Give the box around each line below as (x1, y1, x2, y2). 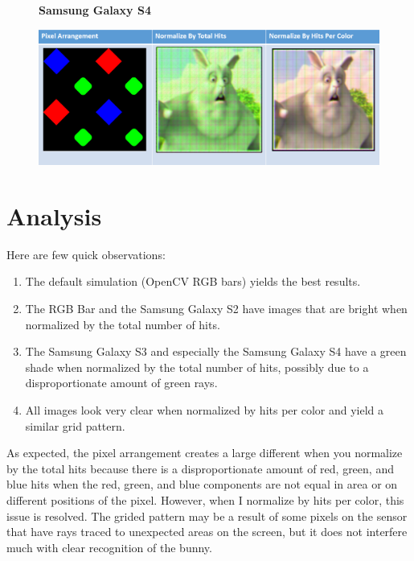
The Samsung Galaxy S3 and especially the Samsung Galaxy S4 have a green (25, 343, 407, 360)
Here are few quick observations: (6, 245, 166, 262)
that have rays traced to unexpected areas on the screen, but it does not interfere (6, 523, 408, 540)
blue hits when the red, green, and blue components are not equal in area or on (6, 476, 398, 493)
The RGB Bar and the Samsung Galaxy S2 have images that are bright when (25, 300, 408, 317)
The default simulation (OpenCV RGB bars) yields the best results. (25, 273, 361, 290)
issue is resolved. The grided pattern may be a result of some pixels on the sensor (6, 507, 408, 524)
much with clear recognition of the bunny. (6, 538, 212, 555)
